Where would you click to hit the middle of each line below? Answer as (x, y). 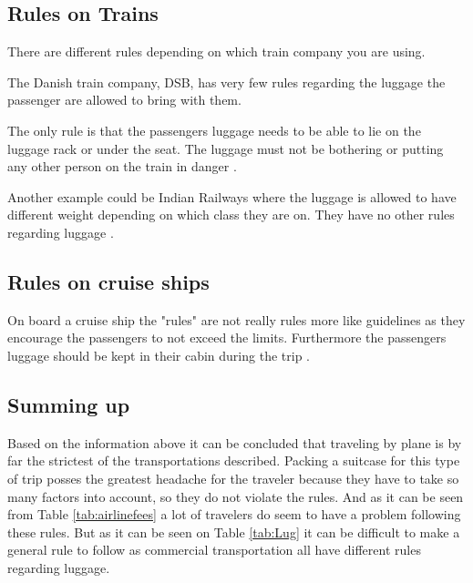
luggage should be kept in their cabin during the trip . (159, 355)
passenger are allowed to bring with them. (124, 100)
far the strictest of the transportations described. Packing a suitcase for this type (234, 460)
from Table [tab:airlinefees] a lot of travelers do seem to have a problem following (234, 514)
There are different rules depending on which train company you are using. (216, 51)
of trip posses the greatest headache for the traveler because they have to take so (233, 478)
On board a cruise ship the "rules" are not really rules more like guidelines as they (236, 319)
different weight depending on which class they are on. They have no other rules (231, 215)
